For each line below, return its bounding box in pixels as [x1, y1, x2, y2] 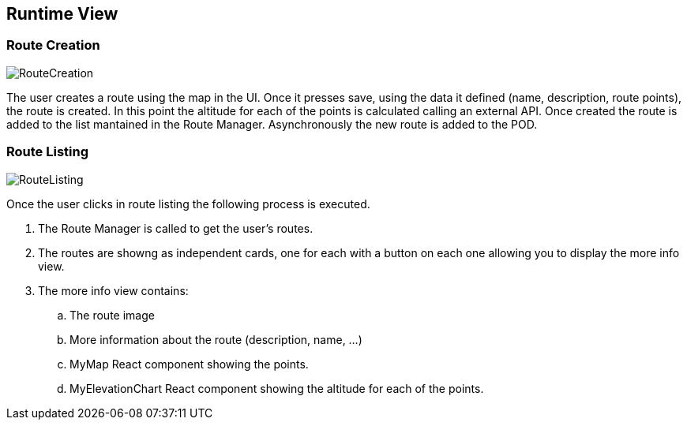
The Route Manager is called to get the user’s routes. [38, 221, 313, 235]
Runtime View [6, 4, 118, 24]
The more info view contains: [38, 283, 189, 297]
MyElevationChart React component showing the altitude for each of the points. [69, 381, 484, 395]
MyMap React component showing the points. [69, 357, 309, 371]
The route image [69, 308, 155, 322]
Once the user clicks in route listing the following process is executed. [6, 196, 370, 211]
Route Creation [6, 37, 100, 54]
